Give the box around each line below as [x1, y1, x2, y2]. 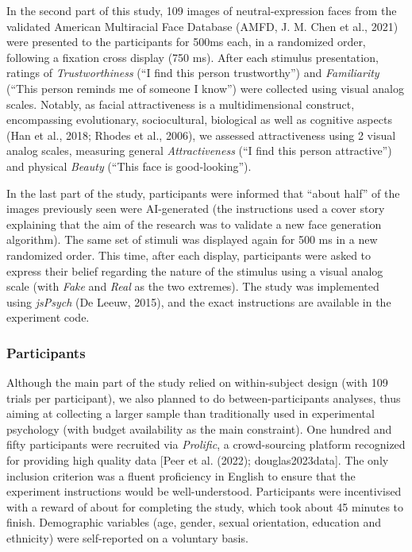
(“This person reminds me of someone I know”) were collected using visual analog [6, 79, 405, 96]
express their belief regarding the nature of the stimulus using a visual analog [6, 262, 383, 279]
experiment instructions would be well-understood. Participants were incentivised [6, 483, 402, 500]
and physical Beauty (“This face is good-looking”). [6, 157, 252, 174]
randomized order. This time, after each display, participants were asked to [6, 246, 372, 263]
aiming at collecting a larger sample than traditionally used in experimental [6, 405, 375, 422]
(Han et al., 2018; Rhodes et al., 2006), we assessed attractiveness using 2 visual [6, 126, 396, 143]
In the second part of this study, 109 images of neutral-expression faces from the [6, 2, 397, 18]
